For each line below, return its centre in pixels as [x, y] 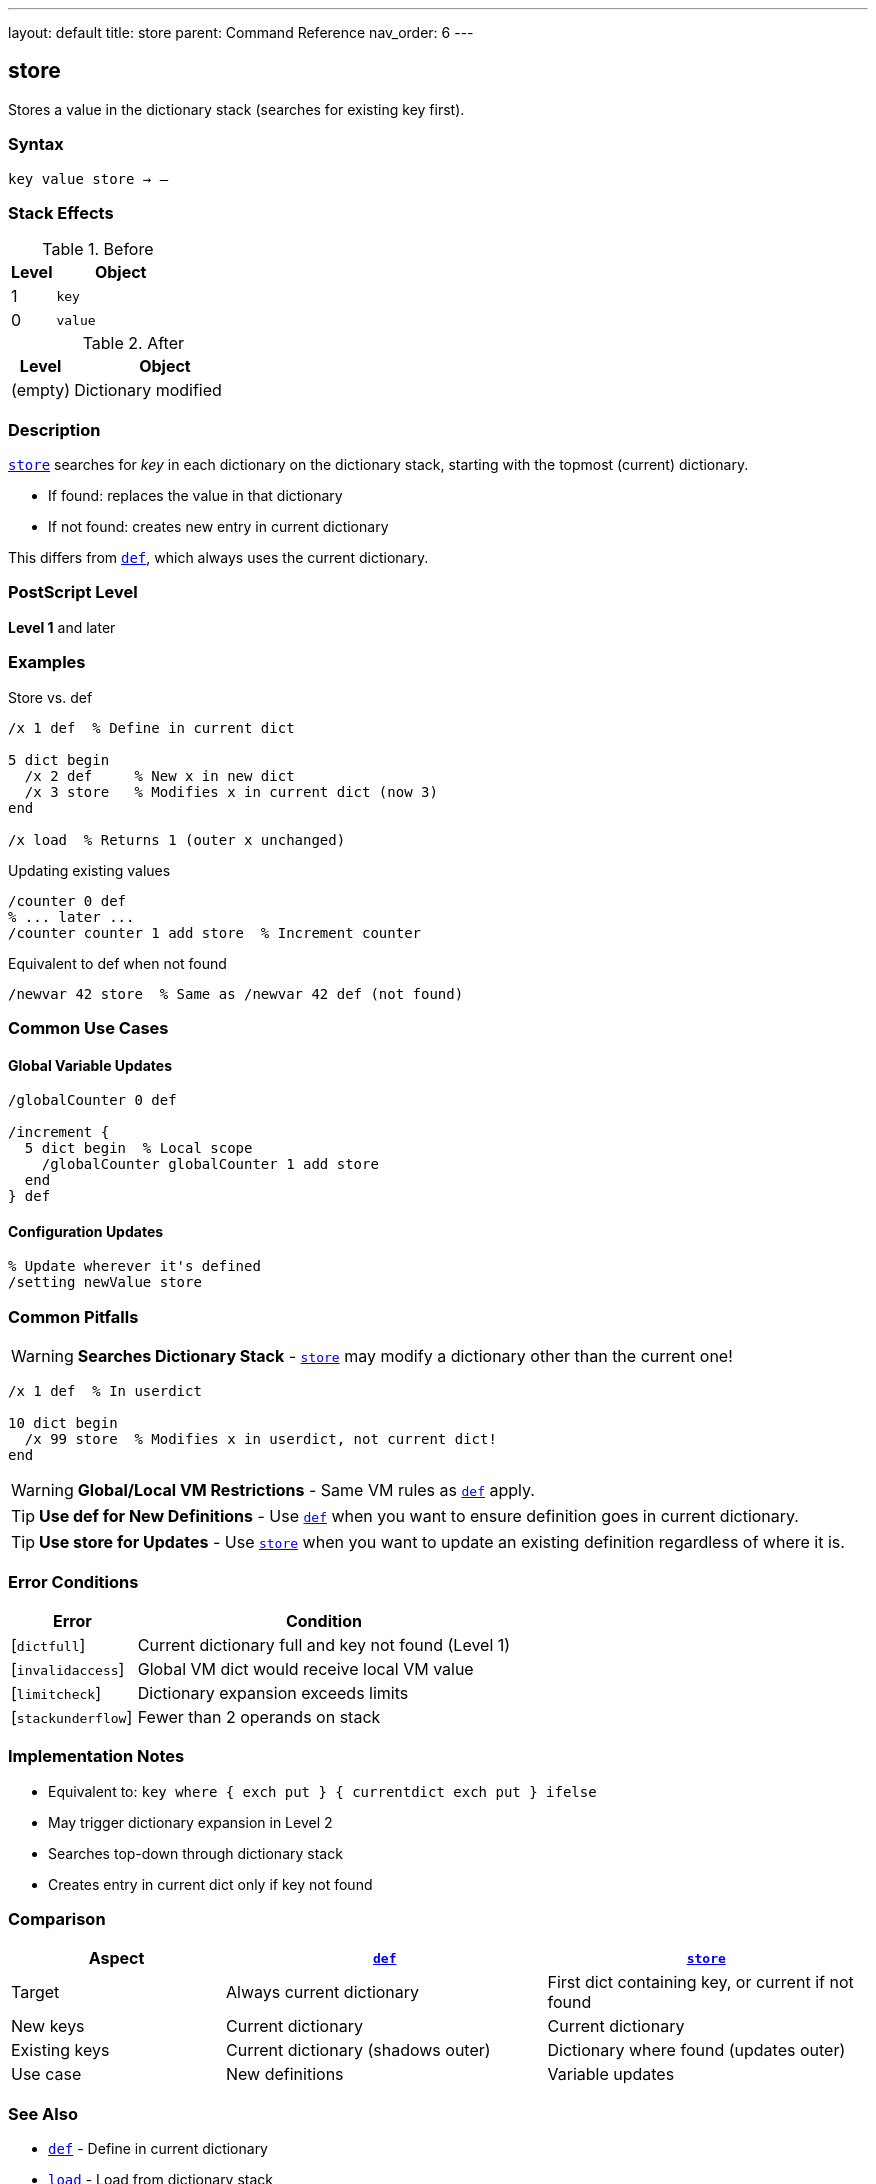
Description [54, 429]
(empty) [41, 390]
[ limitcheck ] [56, 1692]
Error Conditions [73, 1581]
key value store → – [88, 178]
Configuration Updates [86, 1231]
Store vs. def [50, 697]
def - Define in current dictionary [158, 2149]
